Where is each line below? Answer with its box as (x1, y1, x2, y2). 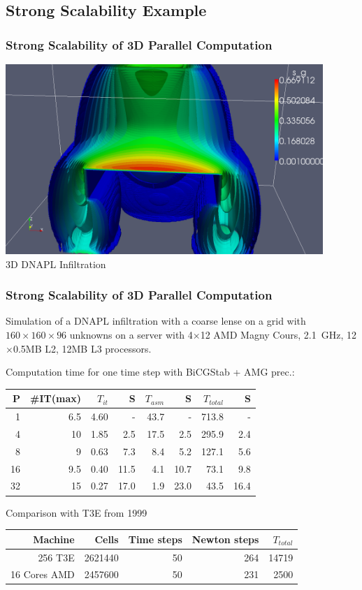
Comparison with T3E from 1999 (6, 505, 147, 519)
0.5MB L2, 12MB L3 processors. (13, 341, 152, 355)
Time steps (128, 531, 182, 546)
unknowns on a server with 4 (69, 327, 193, 341)
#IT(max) (30, 391, 81, 406)
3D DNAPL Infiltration (6, 256, 106, 271)
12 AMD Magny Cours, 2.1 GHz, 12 (200, 327, 356, 341)
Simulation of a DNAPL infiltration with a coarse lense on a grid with (6, 314, 306, 328)
